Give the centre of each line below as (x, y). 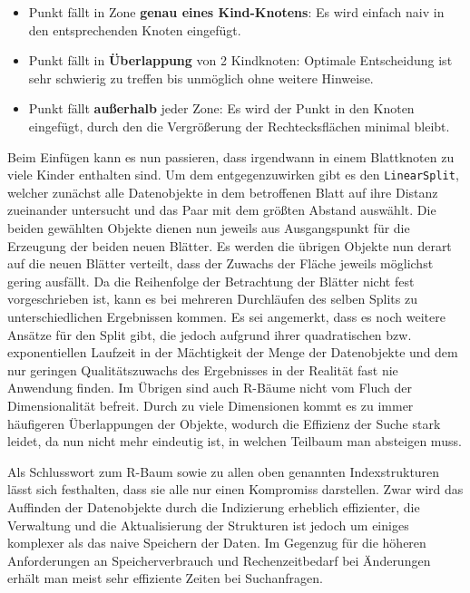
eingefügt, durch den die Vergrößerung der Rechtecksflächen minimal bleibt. (239, 126)
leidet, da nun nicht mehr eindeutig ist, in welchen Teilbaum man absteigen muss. (235, 441)
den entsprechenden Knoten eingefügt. (135, 29)
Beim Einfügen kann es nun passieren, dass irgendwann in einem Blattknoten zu (231, 156)
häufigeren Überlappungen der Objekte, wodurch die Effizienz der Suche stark (224, 423)
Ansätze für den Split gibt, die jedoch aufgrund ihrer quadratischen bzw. (210, 334)
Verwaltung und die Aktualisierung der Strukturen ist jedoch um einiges (208, 525)
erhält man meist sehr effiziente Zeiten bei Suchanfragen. (165, 578)
